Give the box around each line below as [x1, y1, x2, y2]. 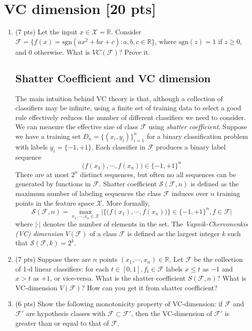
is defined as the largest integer [127, 228, 220, 238]
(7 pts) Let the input [15, 27, 78, 37]
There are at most [15, 169, 69, 179]
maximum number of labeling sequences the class [15, 188, 161, 198]
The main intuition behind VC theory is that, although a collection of [15, 93, 223, 103]
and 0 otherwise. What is [15, 46, 90, 57]
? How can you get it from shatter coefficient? [81, 282, 218, 292]
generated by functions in [15, 179, 91, 189]
